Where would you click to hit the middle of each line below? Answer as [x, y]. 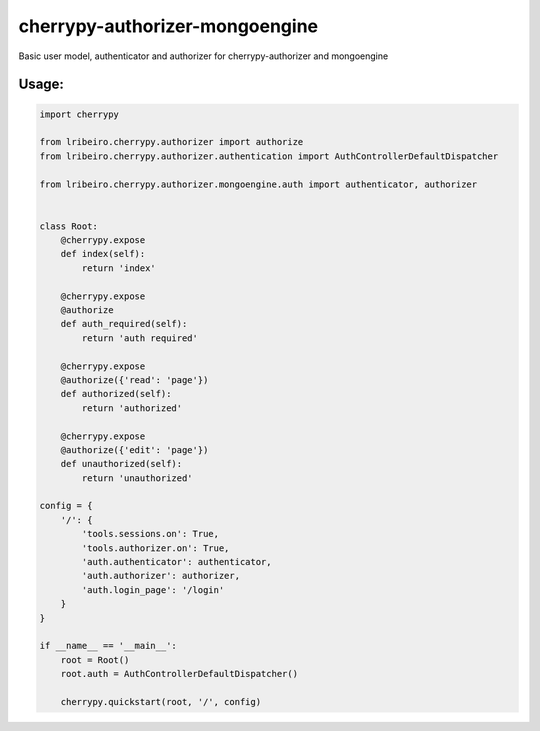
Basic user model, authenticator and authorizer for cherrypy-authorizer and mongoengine [203, 56]
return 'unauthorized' [137, 478]
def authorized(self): [116, 394]
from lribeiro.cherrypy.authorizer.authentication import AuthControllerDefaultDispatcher [269, 156]
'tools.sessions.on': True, [150, 534]
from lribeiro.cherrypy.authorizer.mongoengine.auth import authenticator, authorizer [258, 184]
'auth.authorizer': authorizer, [160, 576]
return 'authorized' [132, 408]
